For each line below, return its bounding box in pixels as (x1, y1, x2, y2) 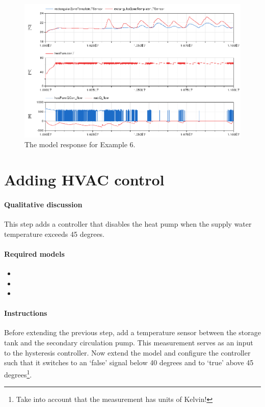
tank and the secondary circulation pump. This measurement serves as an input (4, 337, 253, 348)
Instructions (4, 308, 47, 318)
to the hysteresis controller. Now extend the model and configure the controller (4, 347, 251, 358)
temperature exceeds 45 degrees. (4, 228, 105, 239)
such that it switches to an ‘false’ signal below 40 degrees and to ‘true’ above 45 (4, 357, 254, 368)
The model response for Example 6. (24, 139, 136, 150)
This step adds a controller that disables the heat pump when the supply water (4, 218, 252, 229)
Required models (4, 248, 65, 259)
